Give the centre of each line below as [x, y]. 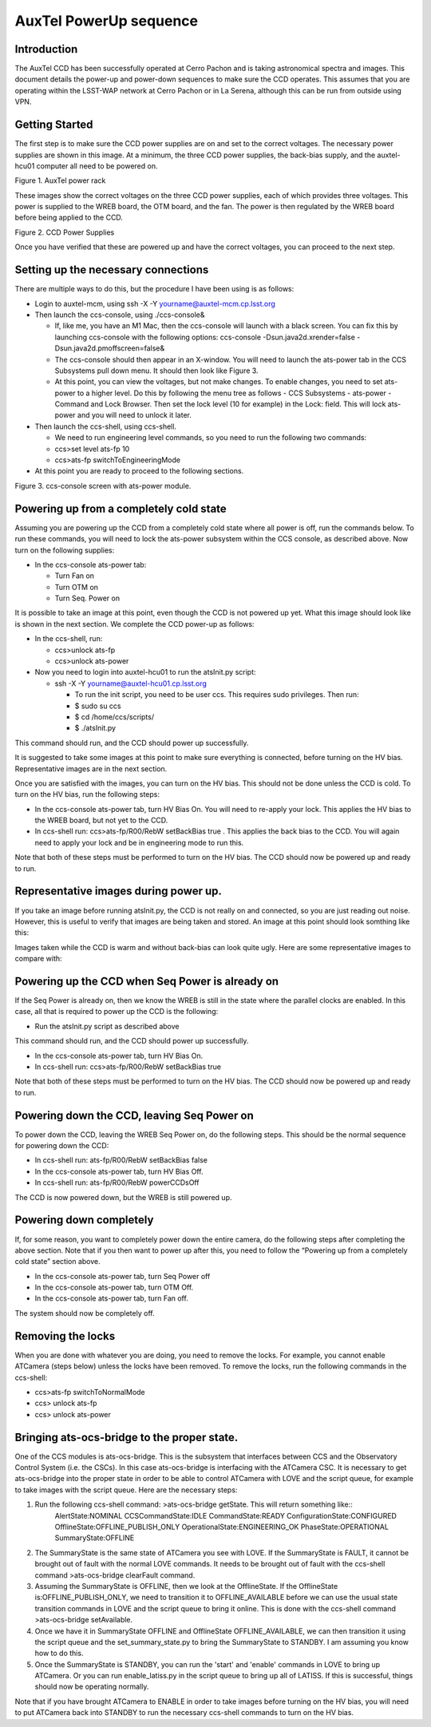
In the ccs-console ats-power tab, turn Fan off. [112, 1298]
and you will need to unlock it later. [134, 415]
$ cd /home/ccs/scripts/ [115, 717]
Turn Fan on [75, 576]
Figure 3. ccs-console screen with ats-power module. [103, 485]
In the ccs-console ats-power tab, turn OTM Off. [114, 1287]
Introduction [46, 49]
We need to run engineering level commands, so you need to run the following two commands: [211, 438]
